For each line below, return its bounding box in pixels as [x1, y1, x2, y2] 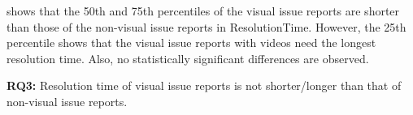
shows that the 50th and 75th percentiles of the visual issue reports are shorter [7, 2, 400, 19]
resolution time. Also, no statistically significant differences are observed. [7, 49, 369, 66]
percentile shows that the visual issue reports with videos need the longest [7, 34, 376, 51]
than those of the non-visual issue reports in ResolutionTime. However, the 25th [7, 18, 406, 35]
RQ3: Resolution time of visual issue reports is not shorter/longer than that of [7, 77, 402, 94]
